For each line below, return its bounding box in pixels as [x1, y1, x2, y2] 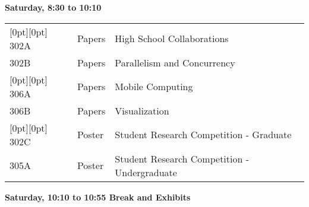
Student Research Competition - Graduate [115, 128, 292, 142]
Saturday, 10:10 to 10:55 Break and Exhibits [5, 190, 191, 203]
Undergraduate [115, 165, 177, 179]
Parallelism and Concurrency [115, 55, 235, 69]
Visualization [115, 103, 169, 117]
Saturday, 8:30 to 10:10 [5, 1, 102, 13]
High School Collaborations [115, 31, 229, 46]
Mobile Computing [115, 79, 193, 94]
